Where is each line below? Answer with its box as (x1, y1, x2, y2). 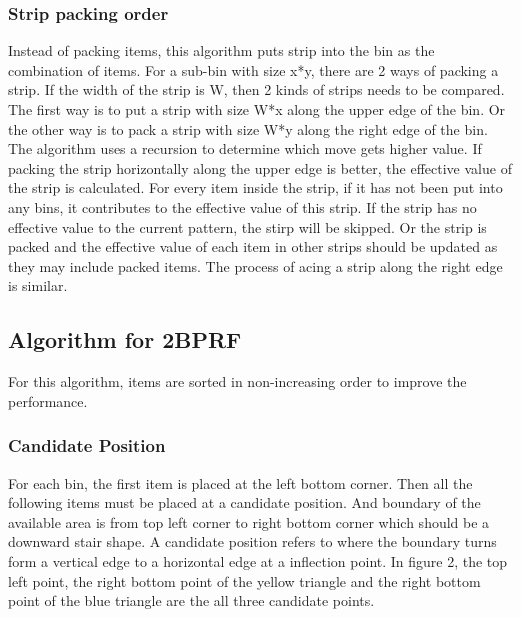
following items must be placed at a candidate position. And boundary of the (8, 492, 481, 513)
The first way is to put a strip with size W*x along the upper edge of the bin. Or (8, 99, 506, 119)
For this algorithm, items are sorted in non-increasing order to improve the (8, 371, 467, 392)
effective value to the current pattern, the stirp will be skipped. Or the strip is (8, 216, 487, 237)
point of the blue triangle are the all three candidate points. (8, 590, 375, 611)
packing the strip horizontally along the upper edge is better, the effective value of (8, 157, 512, 178)
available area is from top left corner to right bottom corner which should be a (8, 511, 490, 532)
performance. (8, 390, 88, 411)
